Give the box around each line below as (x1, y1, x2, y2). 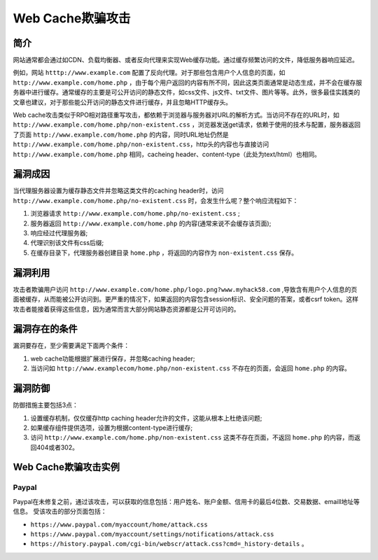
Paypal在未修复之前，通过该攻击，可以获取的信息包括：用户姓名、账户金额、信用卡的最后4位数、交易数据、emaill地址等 (13, 497, 360, 505)
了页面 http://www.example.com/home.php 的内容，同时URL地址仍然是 (13, 130, 229, 139)
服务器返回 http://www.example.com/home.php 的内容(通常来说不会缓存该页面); (30, 219, 272, 227)
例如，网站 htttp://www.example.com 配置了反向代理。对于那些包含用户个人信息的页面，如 (13, 69, 286, 77)
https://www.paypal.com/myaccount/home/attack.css (30, 520, 208, 528)
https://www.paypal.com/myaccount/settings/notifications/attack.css (30, 531, 274, 538)
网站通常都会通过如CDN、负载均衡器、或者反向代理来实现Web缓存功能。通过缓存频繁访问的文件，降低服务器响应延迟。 (13, 56, 358, 64)
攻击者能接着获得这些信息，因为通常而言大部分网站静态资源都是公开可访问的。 (13, 304, 240, 313)
